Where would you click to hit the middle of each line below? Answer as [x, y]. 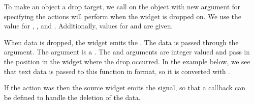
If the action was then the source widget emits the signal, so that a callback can [125, 88]
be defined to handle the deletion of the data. [72, 97]
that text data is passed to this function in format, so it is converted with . [117, 71]
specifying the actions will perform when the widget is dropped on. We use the [123, 16]
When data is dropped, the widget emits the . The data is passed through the [121, 42]
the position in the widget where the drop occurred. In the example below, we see [127, 61]
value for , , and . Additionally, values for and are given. [89, 26]
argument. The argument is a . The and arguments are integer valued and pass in [127, 52]
